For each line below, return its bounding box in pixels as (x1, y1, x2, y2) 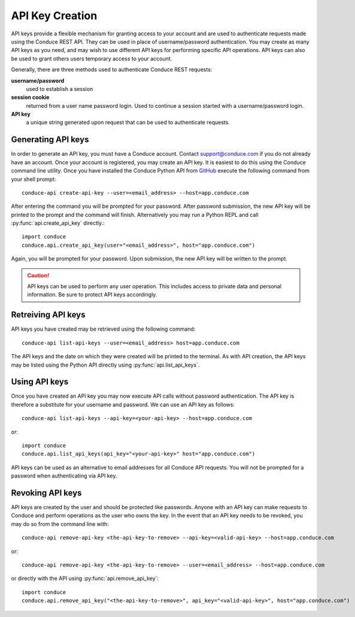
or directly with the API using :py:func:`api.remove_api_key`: (11, 575, 159, 582)
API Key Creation (11, 9, 98, 22)
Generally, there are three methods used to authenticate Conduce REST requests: (11, 66, 213, 73)
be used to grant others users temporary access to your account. (11, 55, 172, 62)
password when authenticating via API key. (11, 472, 117, 479)
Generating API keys (11, 135, 89, 145)
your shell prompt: (11, 176, 56, 183)
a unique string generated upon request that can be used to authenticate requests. (26, 119, 230, 126)
